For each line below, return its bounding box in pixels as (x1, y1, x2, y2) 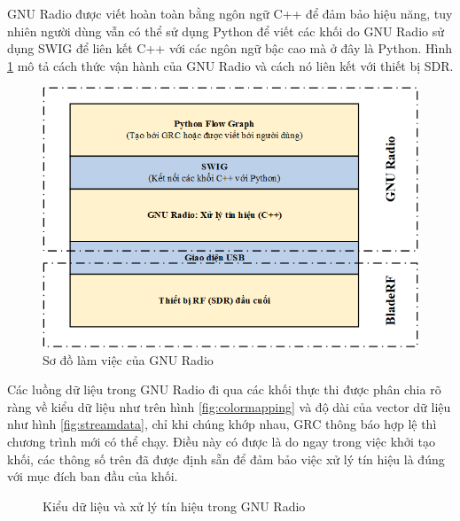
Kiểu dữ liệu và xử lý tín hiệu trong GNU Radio (43, 496, 306, 515)
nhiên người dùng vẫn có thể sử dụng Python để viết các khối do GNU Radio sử (7, 21, 445, 40)
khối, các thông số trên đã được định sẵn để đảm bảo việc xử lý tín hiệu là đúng (7, 449, 445, 468)
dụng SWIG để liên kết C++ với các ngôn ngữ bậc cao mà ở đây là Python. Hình (7, 39, 452, 58)
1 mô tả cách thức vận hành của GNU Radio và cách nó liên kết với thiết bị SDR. (7, 56, 454, 74)
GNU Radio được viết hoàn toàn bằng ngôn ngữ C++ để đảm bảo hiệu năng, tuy (7, 4, 453, 22)
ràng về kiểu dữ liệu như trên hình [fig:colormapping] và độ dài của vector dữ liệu (7, 397, 451, 416)
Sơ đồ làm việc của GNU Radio (43, 350, 214, 369)
